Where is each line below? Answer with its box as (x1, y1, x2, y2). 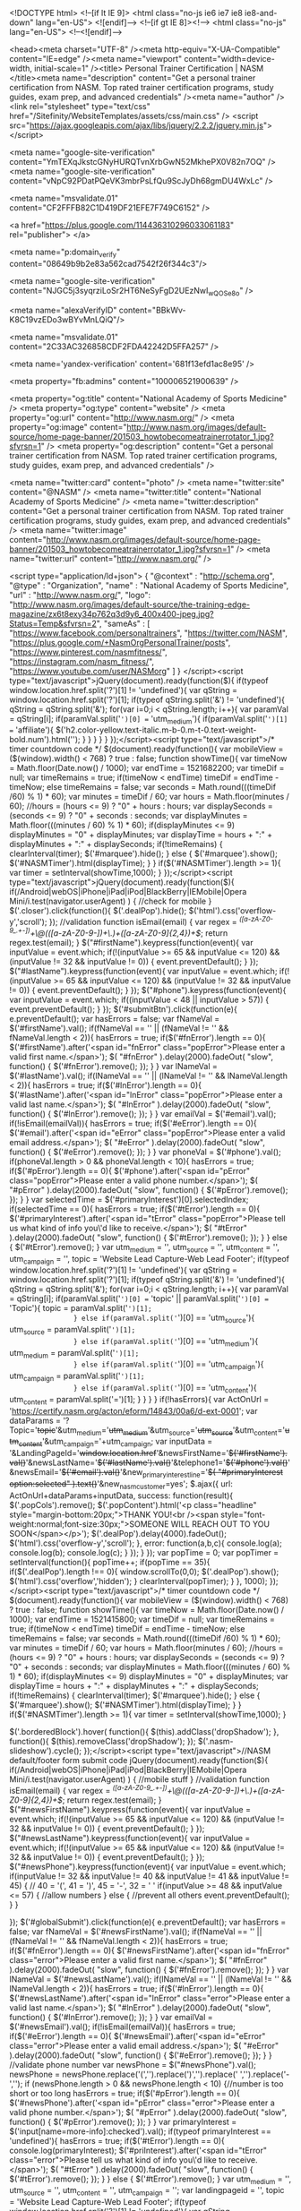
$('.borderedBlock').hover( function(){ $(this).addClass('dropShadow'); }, (9, 1726, 279, 1736)
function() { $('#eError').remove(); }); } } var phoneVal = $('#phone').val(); (9, 1146, 282, 1157)
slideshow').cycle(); (9, 1745, 82, 1756)
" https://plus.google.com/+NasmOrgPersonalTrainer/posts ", (9, 637, 231, 647)
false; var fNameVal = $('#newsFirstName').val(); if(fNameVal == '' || (9, 1925, 262, 1937)
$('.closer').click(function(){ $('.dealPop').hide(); (9, 905, 187, 916)
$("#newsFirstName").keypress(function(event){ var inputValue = (9, 1804, 251, 1814)
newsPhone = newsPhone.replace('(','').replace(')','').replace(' (9, 2069, 238, 2079)
